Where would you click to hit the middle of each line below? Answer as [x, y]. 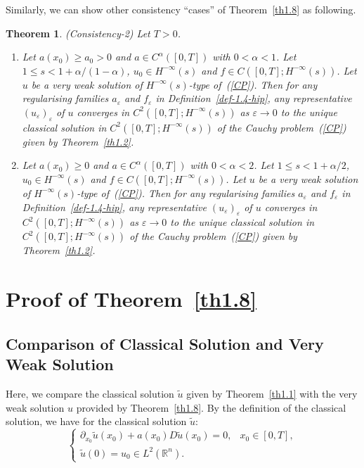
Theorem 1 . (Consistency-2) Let [78, 33]
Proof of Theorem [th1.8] [131, 299]
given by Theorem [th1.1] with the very [272, 393]
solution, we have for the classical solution [96, 421]
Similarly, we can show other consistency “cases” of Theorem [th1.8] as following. [181, 9]
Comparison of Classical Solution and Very [165, 343]
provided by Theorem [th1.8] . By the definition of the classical [211, 407]
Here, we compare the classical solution [90, 393]
